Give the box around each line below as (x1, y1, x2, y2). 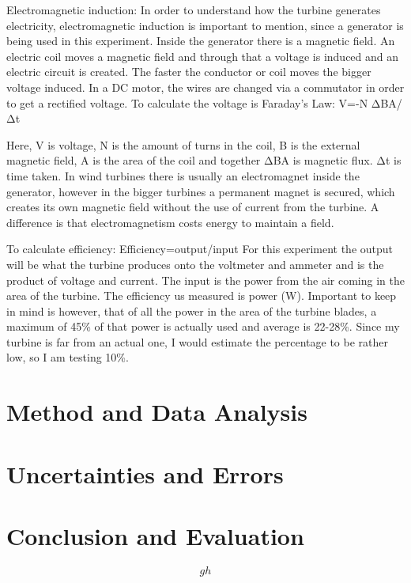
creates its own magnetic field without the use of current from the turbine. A (6, 199, 379, 215)
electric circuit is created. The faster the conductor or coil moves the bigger (6, 63, 371, 80)
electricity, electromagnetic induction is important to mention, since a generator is (6, 17, 404, 33)
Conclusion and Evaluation (6, 520, 304, 551)
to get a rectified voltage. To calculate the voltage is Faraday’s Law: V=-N (6, 94, 368, 111)
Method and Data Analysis (6, 396, 307, 428)
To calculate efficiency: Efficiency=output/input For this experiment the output (6, 240, 394, 257)
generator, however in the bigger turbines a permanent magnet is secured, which (6, 183, 395, 199)
